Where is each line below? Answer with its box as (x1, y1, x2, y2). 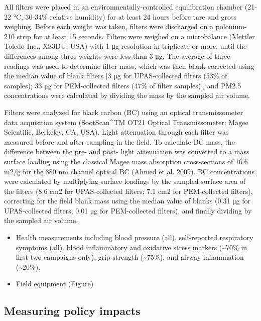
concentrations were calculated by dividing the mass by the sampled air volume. (4, 90, 250, 100)
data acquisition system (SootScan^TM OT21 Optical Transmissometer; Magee (4, 117, 248, 127)
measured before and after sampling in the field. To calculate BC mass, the (4, 136, 235, 147)
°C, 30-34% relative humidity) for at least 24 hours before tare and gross (13, 11, 237, 22)
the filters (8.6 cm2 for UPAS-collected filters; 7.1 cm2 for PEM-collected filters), (4, 185, 253, 196)
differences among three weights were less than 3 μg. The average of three (4, 50, 230, 61)
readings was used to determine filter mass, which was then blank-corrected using (4, 60, 254, 71)
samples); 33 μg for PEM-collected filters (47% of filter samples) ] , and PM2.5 (4, 80, 241, 90)
